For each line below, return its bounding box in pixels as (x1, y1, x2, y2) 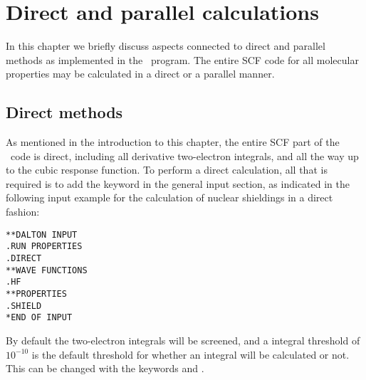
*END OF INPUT (6, 312, 73, 323)
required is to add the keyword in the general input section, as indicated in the (6, 176, 350, 191)
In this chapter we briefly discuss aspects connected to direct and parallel (6, 38, 325, 53)
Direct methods (6, 101, 123, 123)
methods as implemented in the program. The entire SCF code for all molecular (6, 52, 359, 67)
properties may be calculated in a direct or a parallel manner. (6, 66, 275, 81)
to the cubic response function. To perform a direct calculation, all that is (6, 162, 328, 177)
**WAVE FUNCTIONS (6, 265, 88, 275)
